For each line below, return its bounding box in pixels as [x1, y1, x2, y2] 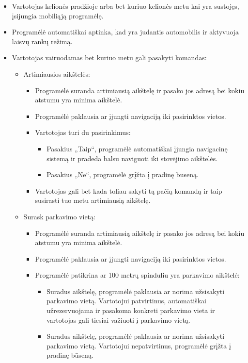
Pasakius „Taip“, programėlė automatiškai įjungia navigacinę [46, 143, 228, 153]
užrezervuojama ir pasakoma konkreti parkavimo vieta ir [46, 305, 215, 315]
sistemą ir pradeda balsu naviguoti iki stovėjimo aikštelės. [46, 153, 218, 163]
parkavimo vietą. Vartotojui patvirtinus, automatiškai [46, 296, 206, 306]
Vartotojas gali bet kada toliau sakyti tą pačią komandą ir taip [35, 185, 222, 196]
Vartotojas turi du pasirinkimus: [35, 127, 131, 137]
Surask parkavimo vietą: [23, 211, 95, 221]
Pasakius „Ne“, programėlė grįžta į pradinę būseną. [46, 169, 199, 180]
